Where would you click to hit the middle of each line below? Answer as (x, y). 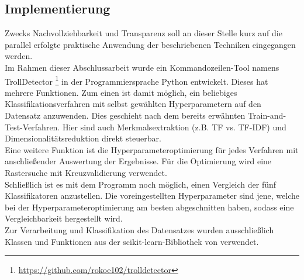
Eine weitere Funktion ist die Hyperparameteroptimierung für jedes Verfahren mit (152, 149)
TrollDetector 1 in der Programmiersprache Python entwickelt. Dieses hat (137, 80)
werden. (19, 56)
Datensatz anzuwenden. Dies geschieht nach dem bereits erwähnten (125, 115)
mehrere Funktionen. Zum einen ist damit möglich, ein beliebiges (121, 92)
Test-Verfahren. (32, 127)
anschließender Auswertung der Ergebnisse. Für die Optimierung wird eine (138, 161)
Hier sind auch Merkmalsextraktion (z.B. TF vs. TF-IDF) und (174, 127)
